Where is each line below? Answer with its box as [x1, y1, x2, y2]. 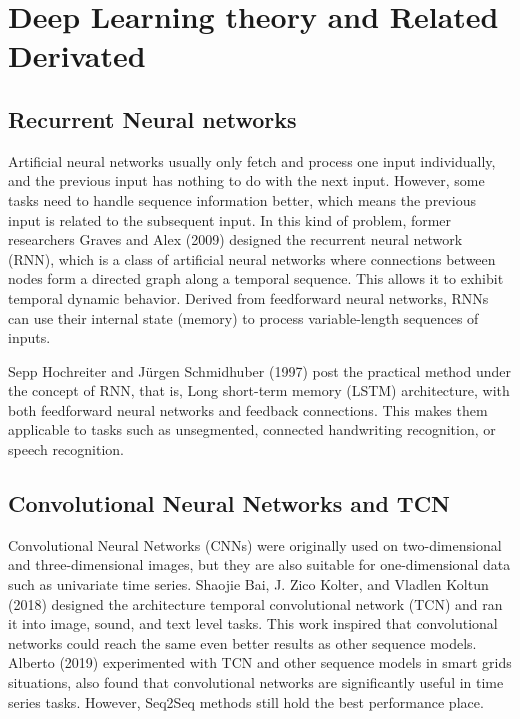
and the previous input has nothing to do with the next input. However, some [8, 170, 485, 191]
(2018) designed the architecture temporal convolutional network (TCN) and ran [8, 593, 503, 614]
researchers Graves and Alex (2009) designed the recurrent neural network [8, 229, 463, 250]
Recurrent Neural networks [8, 103, 297, 134]
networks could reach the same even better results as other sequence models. [8, 632, 477, 653]
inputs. [8, 327, 51, 348]
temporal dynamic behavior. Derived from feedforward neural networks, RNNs [8, 287, 489, 308]
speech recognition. [8, 439, 125, 460]
